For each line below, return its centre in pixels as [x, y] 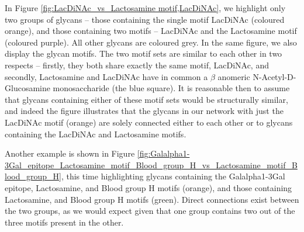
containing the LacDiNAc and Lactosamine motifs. [96, 134]
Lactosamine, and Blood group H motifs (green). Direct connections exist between [152, 199]
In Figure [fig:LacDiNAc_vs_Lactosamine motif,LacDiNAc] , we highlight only [145, 8]
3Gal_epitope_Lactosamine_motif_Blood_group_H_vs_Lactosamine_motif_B [151, 165]
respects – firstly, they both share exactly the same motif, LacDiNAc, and [137, 65]
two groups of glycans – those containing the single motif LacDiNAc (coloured [145, 19]
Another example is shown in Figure [70, 153]
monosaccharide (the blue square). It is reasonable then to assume [171, 88]
